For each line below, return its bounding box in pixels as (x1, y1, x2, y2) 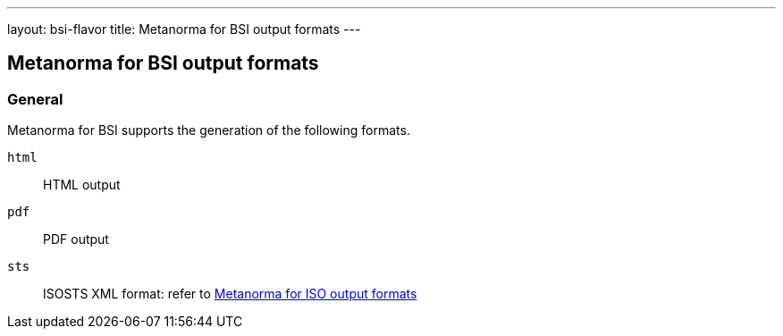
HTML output (43, 177, 121, 193)
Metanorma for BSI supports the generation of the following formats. (7, 122, 410, 139)
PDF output (43, 231, 109, 248)
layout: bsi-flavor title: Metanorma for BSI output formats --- (7, 21, 361, 37)
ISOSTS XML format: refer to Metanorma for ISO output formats (43, 286, 417, 302)
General (7, 89, 63, 108)
